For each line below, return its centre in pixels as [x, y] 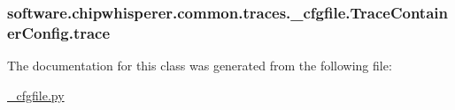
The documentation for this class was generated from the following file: [200, 66]
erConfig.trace [59, 32]
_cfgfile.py [36, 95]
